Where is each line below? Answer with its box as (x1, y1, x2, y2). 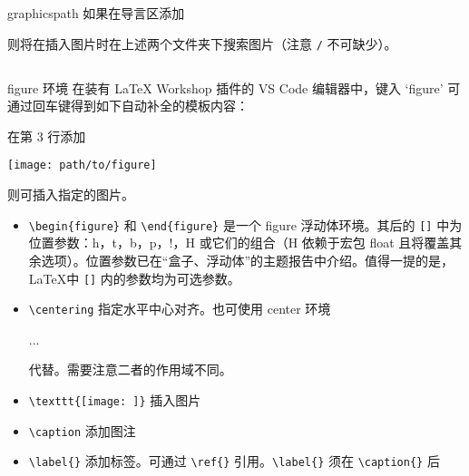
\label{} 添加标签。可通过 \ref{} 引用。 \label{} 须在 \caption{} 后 (28, 452, 440, 471)
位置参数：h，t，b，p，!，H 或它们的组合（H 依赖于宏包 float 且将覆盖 (28, 233, 450, 252)
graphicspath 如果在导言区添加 (7, 4, 185, 22)
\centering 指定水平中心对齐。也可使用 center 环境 (28, 299, 331, 318)
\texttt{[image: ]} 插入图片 (28, 391, 201, 410)
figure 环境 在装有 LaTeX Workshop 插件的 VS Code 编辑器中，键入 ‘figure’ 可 (7, 78, 461, 97)
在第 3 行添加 (7, 126, 86, 145)
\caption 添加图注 (28, 421, 136, 440)
